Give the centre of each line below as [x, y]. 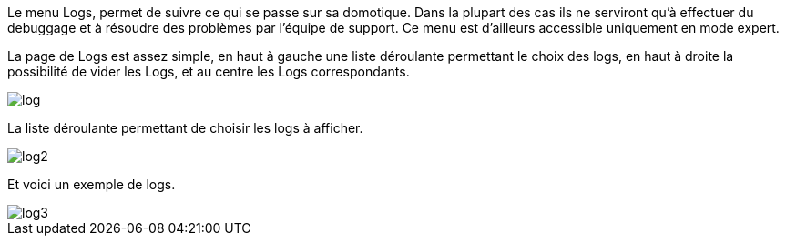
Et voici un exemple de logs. [92, 184]
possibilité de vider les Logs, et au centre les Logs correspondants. [209, 71]
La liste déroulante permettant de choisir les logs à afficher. [185, 128]
